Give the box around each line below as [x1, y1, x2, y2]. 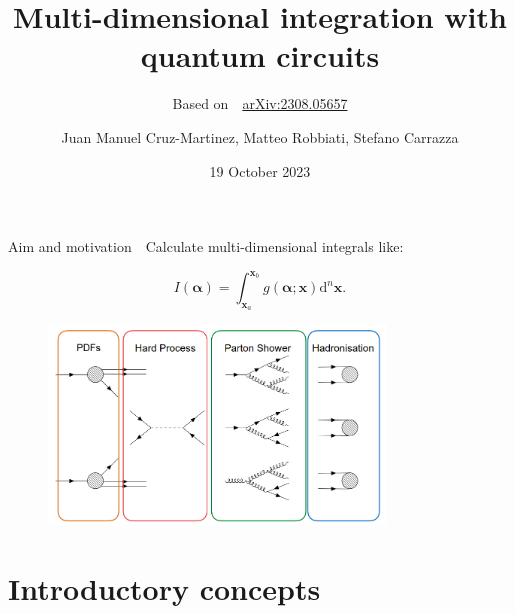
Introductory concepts [8, 567, 321, 608]
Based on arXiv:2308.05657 [172, 93, 348, 114]
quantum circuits [140, 35, 380, 76]
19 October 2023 [209, 160, 311, 181]
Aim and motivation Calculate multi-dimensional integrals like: [8, 236, 404, 257]
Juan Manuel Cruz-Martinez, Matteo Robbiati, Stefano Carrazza [61, 126, 459, 147]
